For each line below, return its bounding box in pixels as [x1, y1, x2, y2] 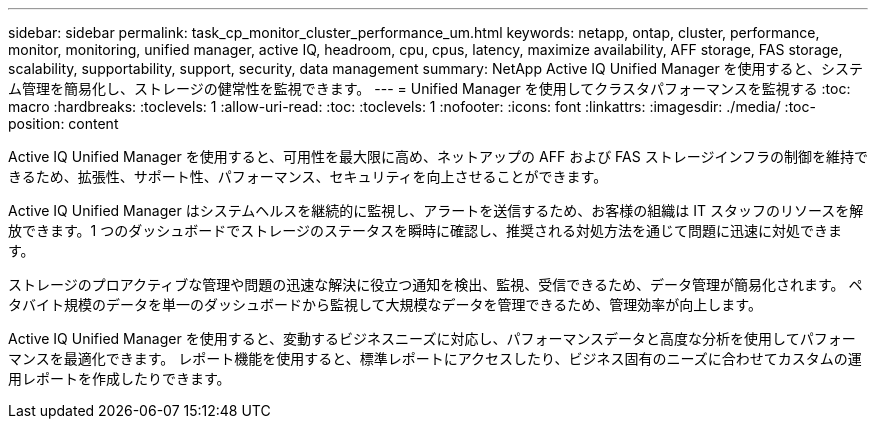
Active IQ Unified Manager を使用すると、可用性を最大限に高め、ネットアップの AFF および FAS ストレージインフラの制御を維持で [8, 148, 868, 165]
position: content [8, 115, 119, 132]
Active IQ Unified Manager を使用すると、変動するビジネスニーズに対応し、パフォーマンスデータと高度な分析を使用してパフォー [8, 330, 856, 347]
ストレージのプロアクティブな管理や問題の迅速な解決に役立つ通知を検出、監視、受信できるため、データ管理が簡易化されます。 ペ [8, 276, 863, 293]
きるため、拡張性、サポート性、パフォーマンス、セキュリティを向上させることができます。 [8, 168, 608, 185]
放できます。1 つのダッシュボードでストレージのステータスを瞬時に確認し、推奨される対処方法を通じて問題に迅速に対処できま [8, 222, 842, 239]
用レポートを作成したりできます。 [8, 370, 231, 387]
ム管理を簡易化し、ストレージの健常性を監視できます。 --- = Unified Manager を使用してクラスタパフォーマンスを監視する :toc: [8, 80, 851, 97]
